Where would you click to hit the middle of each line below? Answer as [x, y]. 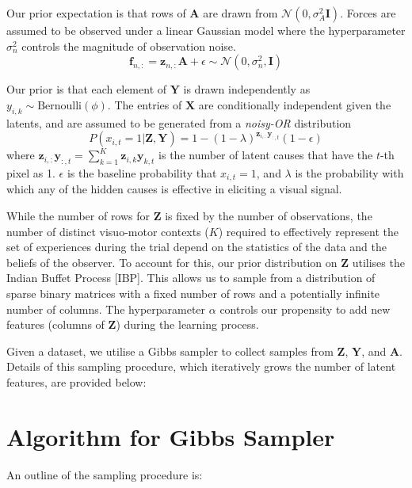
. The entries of [145, 104]
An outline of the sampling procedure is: [105, 474]
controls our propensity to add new [305, 309]
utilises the [378, 262]
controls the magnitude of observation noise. [129, 46]
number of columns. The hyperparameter [106, 309]
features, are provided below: [76, 381]
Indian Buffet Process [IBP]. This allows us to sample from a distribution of [191, 278]
